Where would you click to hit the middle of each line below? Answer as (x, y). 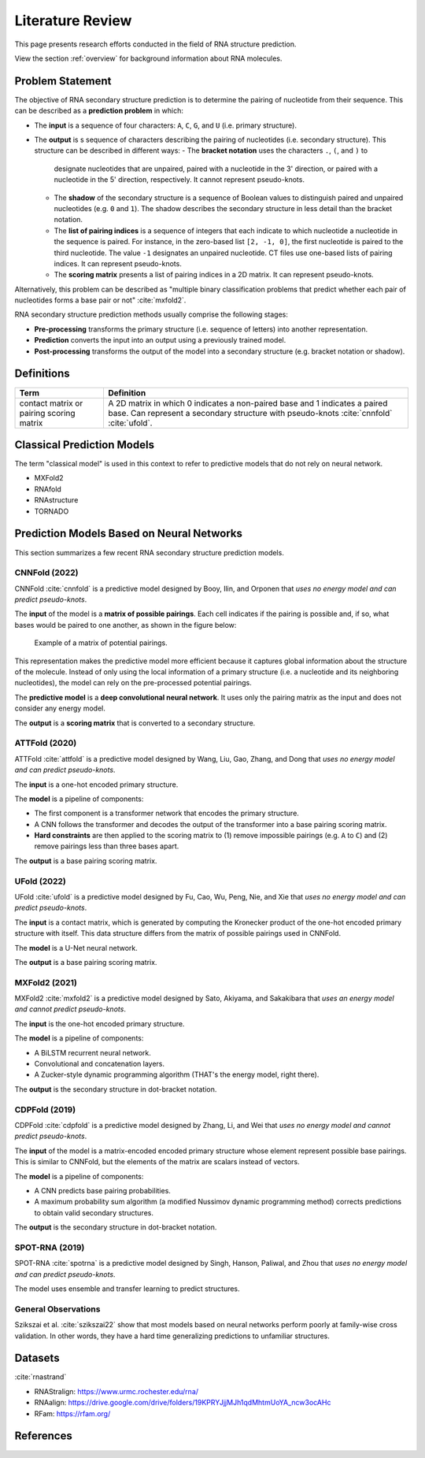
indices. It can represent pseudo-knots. (118, 263)
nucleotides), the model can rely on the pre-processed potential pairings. (133, 683)
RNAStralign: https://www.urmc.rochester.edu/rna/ (116, 1391)
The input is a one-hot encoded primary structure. (96, 785)
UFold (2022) (41, 881)
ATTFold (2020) (46, 743)
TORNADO (52, 511)
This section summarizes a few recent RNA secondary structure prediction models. (150, 552)
